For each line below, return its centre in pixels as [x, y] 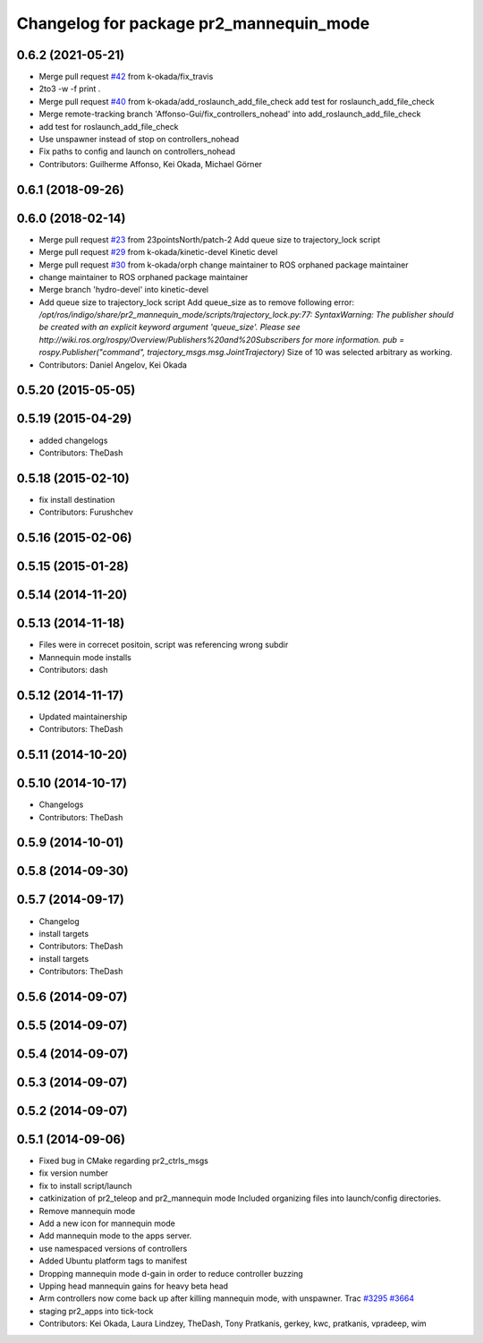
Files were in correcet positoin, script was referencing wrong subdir [164, 645]
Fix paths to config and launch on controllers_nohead [137, 151]
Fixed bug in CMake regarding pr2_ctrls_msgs [124, 1161]
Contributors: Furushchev [86, 512]
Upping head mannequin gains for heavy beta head [133, 1286]
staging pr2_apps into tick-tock [96, 1311]
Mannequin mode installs [85, 657]
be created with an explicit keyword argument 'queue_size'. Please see [169, 327]
